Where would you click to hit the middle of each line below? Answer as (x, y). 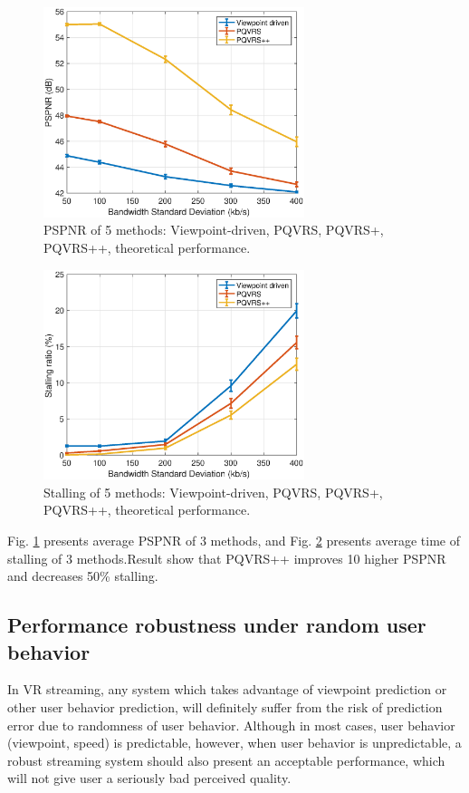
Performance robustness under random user (217, 625)
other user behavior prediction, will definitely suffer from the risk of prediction (225, 707)
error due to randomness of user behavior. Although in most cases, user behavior (231, 725)
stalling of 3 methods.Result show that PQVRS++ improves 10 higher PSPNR (227, 558)
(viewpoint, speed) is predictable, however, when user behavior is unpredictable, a (234, 743)
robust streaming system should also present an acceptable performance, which (226, 760)
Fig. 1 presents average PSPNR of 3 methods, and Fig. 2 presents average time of (234, 541)
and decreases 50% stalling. (83, 576)
